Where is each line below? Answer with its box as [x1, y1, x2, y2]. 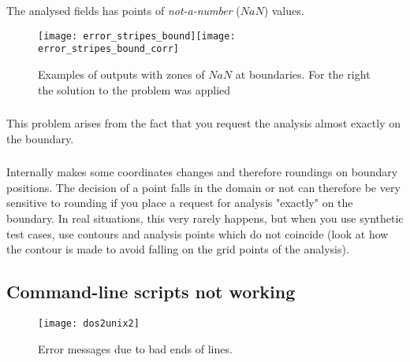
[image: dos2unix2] [38, 317, 140, 329]
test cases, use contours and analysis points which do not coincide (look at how [6, 225, 389, 242]
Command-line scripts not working [6, 279, 296, 304]
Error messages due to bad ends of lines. [38, 340, 233, 356]
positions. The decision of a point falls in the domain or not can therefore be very [6, 179, 401, 195]
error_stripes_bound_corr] [38, 43, 179, 55]
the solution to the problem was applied [38, 81, 231, 98]
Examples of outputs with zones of [38, 65, 205, 82]
